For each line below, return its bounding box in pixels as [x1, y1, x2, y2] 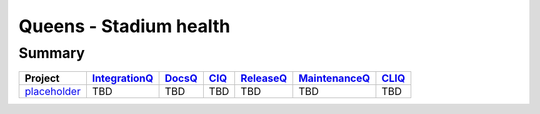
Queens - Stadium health [18, 15, 231, 37]
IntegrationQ [91, 71, 154, 85]
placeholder [24, 85, 81, 99]
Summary [18, 44, 85, 62]
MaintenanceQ [298, 71, 370, 85]
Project [24, 71, 60, 85]
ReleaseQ [240, 71, 288, 85]
